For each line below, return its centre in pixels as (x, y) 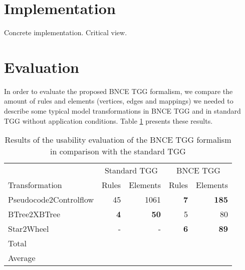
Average (22, 258)
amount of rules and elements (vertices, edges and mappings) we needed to (119, 101)
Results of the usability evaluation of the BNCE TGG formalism (118, 140)
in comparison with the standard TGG (118, 151)
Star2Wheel (29, 229)
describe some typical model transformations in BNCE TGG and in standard (123, 111)
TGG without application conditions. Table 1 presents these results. (108, 120)
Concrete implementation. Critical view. (66, 32)
